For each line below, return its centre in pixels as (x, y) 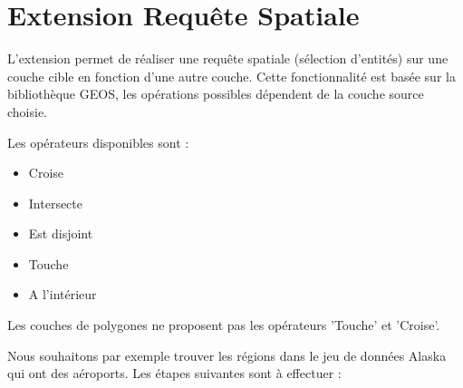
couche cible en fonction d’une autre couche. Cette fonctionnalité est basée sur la (231, 76)
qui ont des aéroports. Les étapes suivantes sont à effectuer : (174, 373)
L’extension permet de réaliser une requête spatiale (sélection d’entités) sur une (228, 58)
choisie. (28, 111)
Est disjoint (61, 233)
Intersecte (56, 203)
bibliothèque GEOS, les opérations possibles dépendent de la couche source (216, 94)
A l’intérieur (63, 294)
